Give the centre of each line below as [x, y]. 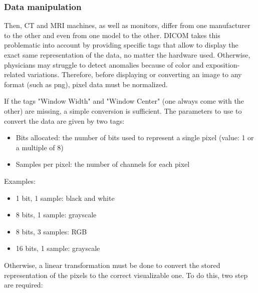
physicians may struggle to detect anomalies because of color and [104, 64]
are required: [24, 285]
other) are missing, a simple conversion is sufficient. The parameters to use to [123, 110]
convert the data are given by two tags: [64, 120]
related [15, 74]
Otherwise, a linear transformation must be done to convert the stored [112, 265]
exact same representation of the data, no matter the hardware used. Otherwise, [127, 55]
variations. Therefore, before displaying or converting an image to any [135, 74]
